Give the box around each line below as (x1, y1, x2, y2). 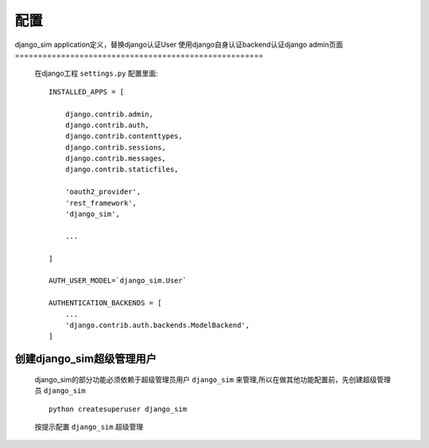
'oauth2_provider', (64, 187, 141, 196)
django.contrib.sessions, (64, 143, 167, 152)
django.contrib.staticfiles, (64, 165, 179, 174)
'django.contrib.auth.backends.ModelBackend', (64, 320, 250, 330)
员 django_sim (34, 386, 87, 396)
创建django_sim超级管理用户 (14, 352, 157, 365)
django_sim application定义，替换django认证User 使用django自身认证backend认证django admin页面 (14, 40, 343, 49)
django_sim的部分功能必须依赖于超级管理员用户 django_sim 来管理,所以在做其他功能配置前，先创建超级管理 (34, 374, 391, 384)
